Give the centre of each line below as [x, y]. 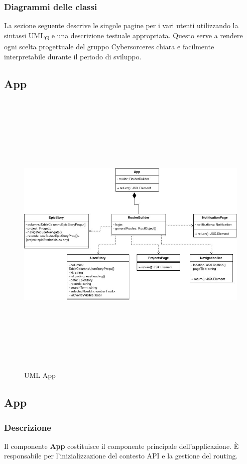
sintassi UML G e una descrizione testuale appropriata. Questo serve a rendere [124, 36]
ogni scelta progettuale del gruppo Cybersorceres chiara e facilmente [109, 46]
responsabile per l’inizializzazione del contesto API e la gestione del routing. [121, 456]
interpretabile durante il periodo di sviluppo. [73, 56]
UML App [40, 375]
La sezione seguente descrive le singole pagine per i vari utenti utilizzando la [121, 25]
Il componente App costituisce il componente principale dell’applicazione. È [121, 446]
